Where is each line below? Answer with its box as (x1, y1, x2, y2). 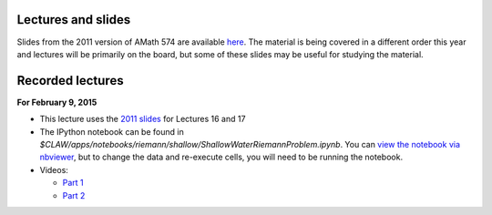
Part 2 (62, 189, 86, 200)
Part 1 (62, 178, 84, 189)
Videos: (39, 164, 68, 175)
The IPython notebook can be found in (39, 126, 184, 137)
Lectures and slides (16, 12, 131, 27)
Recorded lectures (16, 73, 124, 88)
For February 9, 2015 (16, 97, 97, 107)
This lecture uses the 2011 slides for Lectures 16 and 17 (39, 114, 246, 125)
